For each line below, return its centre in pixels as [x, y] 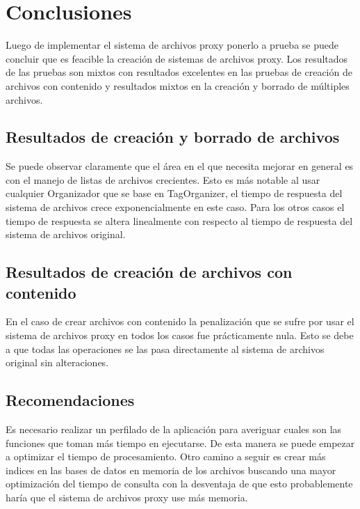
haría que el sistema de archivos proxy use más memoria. [127, 497]
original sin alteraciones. [57, 362]
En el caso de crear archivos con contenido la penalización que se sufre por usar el [180, 321]
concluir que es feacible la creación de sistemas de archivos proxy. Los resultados [177, 58]
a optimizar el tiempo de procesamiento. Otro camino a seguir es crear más [166, 456]
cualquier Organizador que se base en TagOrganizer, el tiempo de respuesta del [174, 193]
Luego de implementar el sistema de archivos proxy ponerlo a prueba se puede [172, 45]
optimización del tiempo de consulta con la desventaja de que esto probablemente [179, 484]
